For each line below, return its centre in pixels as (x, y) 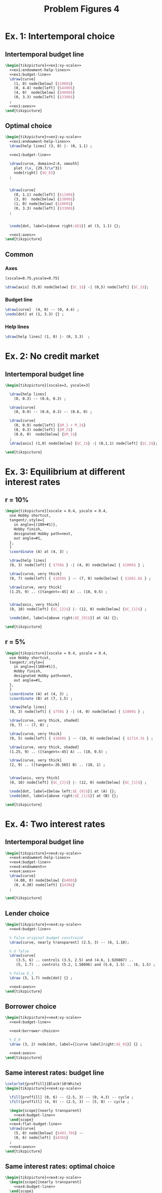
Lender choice (27, 913)
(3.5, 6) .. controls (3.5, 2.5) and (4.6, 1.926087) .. (75, 960)
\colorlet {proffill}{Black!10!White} (43, 1084)
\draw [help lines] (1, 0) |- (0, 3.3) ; (48, 337)
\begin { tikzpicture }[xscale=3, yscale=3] (48, 385)
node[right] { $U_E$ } (35, 173)
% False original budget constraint (46, 938)
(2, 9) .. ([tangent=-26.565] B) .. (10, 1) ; (57, 765)
